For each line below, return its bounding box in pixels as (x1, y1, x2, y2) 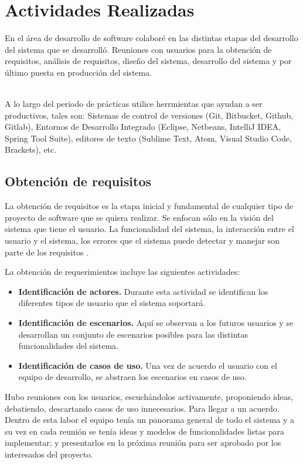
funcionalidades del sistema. (18, 339, 118, 352)
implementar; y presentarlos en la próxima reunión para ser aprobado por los (5, 436, 281, 449)
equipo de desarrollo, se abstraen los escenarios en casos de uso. (18, 371, 247, 383)
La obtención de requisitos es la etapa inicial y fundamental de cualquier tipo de (5, 200, 294, 212)
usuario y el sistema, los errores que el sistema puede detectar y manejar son (5, 234, 280, 247)
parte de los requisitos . (5, 246, 89, 258)
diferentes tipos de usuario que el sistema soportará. (18, 297, 206, 309)
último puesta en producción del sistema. (5, 66, 152, 78)
